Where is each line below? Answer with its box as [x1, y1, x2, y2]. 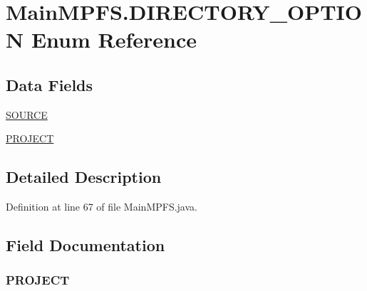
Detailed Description [6, 166, 162, 188]
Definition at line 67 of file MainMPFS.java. [6, 199, 197, 214]
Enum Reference [31, 25, 197, 54]
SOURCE [6, 107, 48, 122]
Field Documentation [6, 234, 165, 256]
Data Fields [6, 73, 93, 95]
